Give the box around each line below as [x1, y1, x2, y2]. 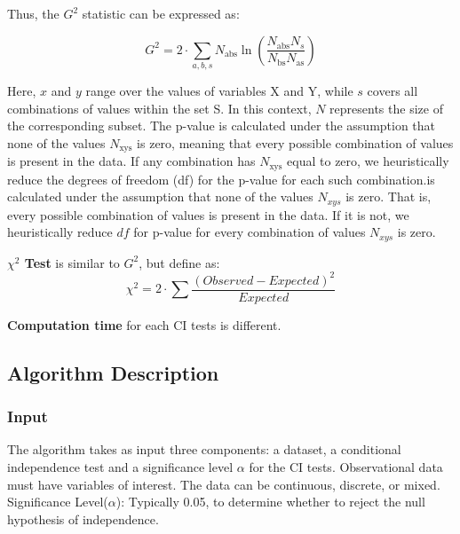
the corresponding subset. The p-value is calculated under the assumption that [7, 116, 436, 135]
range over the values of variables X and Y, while [85, 81, 353, 99]
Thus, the [7, 4, 59, 22]
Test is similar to [24, 253, 120, 271]
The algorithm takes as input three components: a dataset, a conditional [7, 440, 401, 459]
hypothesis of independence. [7, 509, 159, 528]
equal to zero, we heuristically [287, 152, 449, 170]
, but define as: [139, 253, 220, 271]
